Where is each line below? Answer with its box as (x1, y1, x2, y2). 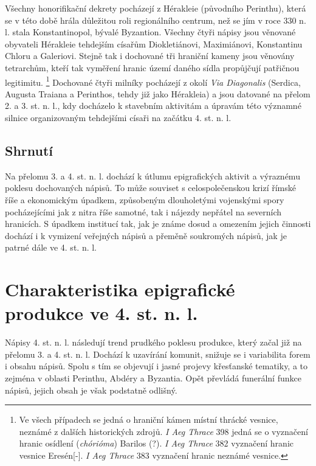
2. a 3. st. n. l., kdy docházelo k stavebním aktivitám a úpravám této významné (5, 99, 301, 112)
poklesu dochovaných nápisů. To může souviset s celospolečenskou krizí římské (5, 181, 296, 194)
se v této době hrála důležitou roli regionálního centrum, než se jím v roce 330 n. (5, 13, 306, 26)
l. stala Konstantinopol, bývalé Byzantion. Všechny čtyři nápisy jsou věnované (5, 26, 296, 38)
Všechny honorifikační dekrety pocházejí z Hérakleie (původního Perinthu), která (5, 2, 306, 14)
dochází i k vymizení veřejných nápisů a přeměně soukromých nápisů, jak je (5, 229, 287, 242)
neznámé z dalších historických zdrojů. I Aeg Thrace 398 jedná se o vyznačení (19, 425, 308, 437)
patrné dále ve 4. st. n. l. (5, 241, 97, 254)
